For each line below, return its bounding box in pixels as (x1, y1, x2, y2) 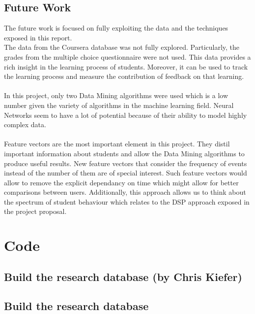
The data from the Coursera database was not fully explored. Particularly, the (4, 42, 240, 52)
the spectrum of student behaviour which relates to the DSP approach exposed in (4, 196, 250, 207)
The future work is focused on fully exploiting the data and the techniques (4, 23, 228, 33)
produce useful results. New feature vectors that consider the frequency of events (4, 158, 247, 168)
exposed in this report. (4, 32, 72, 42)
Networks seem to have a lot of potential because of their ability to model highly (4, 109, 247, 120)
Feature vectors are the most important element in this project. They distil (4, 139, 230, 149)
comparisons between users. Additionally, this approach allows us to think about (4, 187, 246, 197)
